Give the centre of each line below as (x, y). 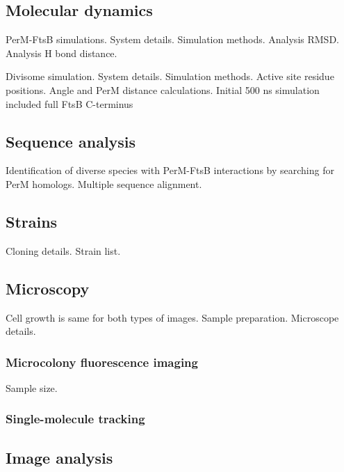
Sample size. (32, 387)
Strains (32, 221)
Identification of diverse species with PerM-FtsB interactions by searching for (170, 170)
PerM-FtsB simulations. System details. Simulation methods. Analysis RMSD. (172, 39)
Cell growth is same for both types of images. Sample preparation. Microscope (172, 317)
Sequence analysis (71, 141)
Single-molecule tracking (75, 419)
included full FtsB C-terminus (69, 103)
